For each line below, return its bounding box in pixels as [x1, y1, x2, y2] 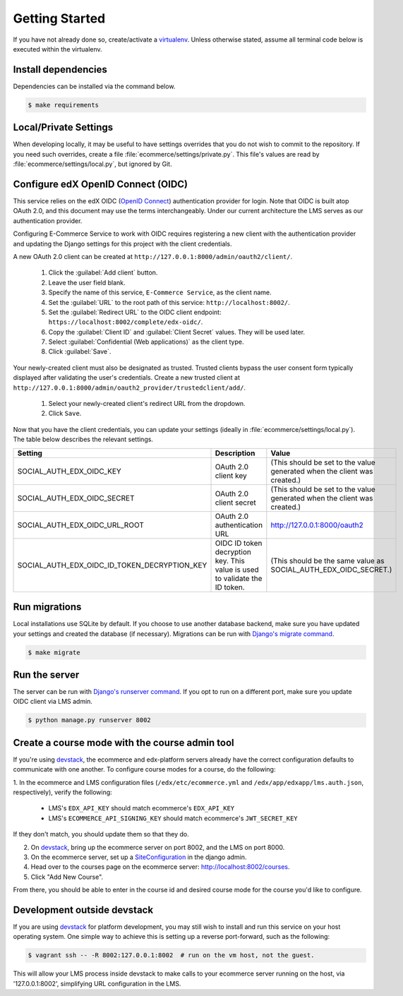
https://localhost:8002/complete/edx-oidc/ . [48, 318, 203, 326]
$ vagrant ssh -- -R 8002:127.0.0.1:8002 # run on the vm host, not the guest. [28, 952, 315, 959]
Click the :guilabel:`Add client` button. [48, 268, 158, 277]
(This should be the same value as [270, 556, 385, 565]
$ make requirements [28, 101, 99, 109]
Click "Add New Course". [30, 872, 104, 881]
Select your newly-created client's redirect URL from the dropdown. [48, 400, 246, 408]
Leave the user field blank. [48, 278, 126, 287]
